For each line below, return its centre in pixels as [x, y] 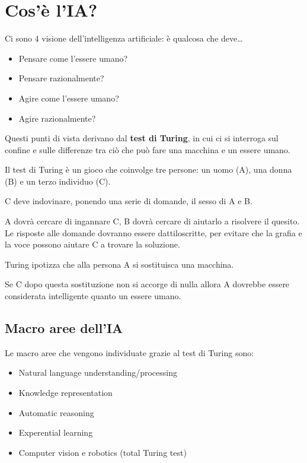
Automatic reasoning [56, 412]
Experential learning [56, 432]
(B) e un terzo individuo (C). [58, 181]
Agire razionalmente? [57, 118]
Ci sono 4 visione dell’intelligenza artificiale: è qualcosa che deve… [124, 38]
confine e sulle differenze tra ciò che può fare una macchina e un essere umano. [148, 149]
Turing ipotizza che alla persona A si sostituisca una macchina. [119, 264]
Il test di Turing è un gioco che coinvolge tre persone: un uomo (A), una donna [148, 169]
